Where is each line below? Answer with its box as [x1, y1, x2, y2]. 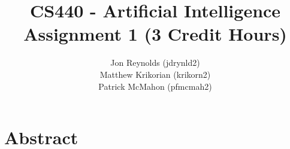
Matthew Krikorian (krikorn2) [99, 68, 211, 80]
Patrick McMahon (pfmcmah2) [98, 80, 212, 92]
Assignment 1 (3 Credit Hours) [23, 22, 287, 46]
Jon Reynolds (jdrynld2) [110, 56, 200, 69]
